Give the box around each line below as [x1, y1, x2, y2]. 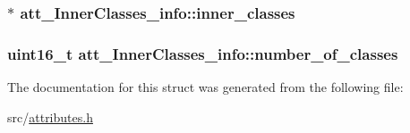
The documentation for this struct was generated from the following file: [7, 78, 404, 96]
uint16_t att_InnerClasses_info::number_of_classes [7, 42, 398, 64]
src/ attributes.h [7, 107, 93, 126]
